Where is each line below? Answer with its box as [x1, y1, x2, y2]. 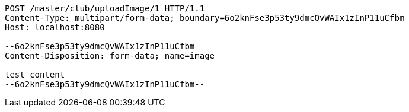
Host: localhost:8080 [5, 23, 105, 32]
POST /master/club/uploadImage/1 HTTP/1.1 [5, 4, 205, 13]
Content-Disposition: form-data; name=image [5, 51, 215, 60]
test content [5, 70, 65, 79]
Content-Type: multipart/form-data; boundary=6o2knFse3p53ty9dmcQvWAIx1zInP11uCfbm [5, 13, 405, 23]
